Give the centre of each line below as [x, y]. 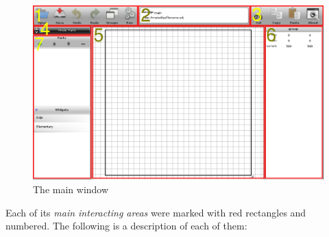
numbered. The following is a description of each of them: [126, 226]
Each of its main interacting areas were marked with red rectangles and [156, 212]
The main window [71, 189]
